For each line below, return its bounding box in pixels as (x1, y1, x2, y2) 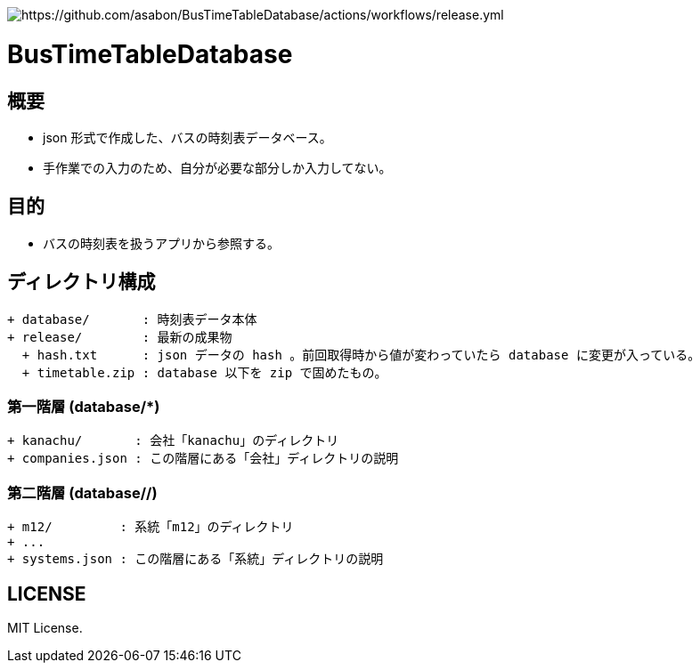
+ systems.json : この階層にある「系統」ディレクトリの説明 (7, 552, 384, 567)
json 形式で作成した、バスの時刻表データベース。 (43, 129, 332, 145)
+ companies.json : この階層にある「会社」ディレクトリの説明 (7, 451, 399, 466)
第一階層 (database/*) (7, 397, 160, 416)
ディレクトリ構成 (7, 270, 156, 294)
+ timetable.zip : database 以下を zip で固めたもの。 (21, 365, 387, 380)
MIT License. (7, 619, 83, 635)
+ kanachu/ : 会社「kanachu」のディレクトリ (7, 433, 339, 448)
